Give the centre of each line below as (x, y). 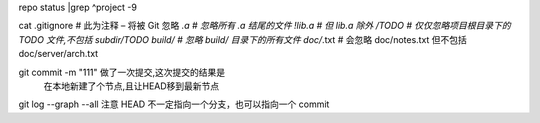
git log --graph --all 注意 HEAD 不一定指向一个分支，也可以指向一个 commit (174, 104)
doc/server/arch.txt (58, 54)
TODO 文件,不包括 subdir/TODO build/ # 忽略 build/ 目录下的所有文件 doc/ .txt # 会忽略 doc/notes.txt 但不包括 (242, 39)
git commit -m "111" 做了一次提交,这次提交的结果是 (122, 72)
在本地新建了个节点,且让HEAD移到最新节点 (131, 86)
